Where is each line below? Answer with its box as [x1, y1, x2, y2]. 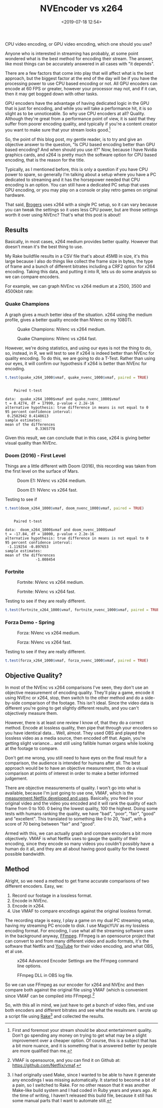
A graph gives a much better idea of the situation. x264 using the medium [5, 312, 153, 317]
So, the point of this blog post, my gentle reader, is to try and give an [5, 136, 142, 142]
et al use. [5, 948, 23, 954]
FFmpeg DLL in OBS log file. [17, 972, 74, 978]
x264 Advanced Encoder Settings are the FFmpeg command [17, 958, 138, 963]
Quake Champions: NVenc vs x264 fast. [17, 335, 97, 341]
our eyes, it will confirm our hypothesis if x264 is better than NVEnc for [5, 360, 147, 366]
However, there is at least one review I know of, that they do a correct [5, 719, 144, 726]
